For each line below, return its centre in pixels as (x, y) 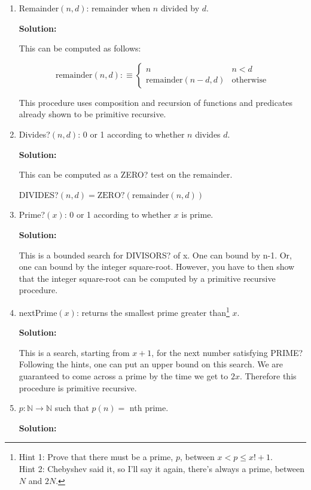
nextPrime (38, 312)
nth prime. (149, 408)
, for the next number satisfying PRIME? (227, 352)
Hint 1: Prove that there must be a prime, (96, 457)
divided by (180, 8)
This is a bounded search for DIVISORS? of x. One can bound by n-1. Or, (155, 255)
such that (72, 408)
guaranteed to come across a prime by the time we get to (124, 375)
